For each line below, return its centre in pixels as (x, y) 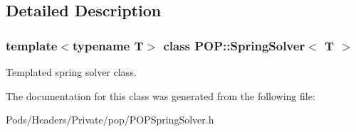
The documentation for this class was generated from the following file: (161, 95)
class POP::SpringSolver (234, 45)
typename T (108, 45)
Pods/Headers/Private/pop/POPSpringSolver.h (110, 120)
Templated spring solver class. (71, 72)
